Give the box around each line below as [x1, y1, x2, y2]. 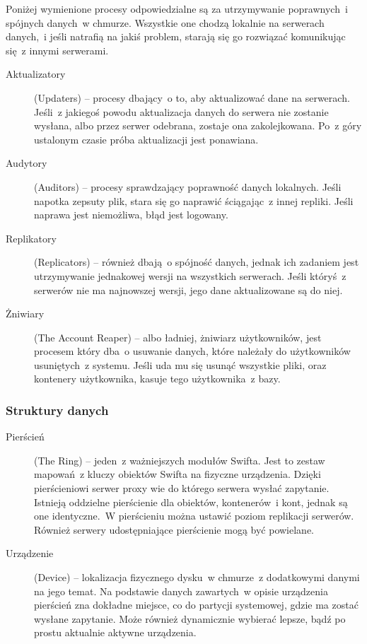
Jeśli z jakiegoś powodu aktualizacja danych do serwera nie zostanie [34, 104, 329, 119]
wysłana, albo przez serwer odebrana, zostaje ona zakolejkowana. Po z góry [34, 118, 362, 133]
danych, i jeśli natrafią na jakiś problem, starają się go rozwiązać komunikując [6, 29, 346, 44]
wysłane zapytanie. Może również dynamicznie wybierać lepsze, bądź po [34, 611, 346, 626]
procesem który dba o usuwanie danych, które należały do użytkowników [34, 344, 351, 358]
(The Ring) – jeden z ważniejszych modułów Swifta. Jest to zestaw [34, 452, 325, 467]
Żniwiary [6, 306, 45, 321]
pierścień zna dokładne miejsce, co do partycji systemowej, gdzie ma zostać [34, 597, 359, 612]
